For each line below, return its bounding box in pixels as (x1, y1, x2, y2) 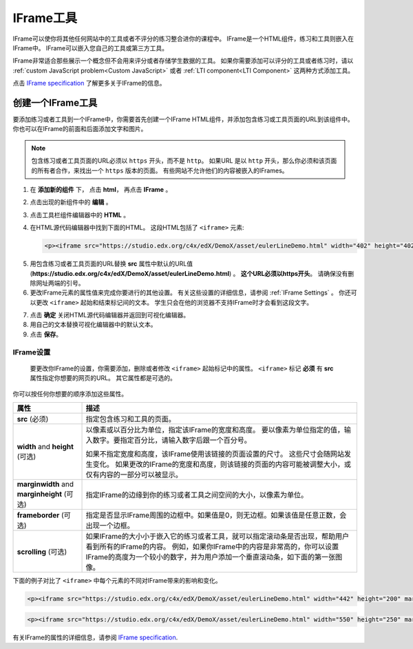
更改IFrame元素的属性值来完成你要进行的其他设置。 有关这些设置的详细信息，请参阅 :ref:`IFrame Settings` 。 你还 (30, 288, 351, 297)
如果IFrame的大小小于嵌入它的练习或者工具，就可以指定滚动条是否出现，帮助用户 (85, 531, 350, 541)
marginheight (17, 489, 62, 499)
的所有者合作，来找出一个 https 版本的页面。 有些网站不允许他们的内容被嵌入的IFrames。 (31, 166, 288, 174)
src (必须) (17, 414, 49, 423)
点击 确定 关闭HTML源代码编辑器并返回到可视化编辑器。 (30, 311, 189, 319)
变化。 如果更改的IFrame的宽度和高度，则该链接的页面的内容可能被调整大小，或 (92, 459, 351, 469)
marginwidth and (17, 479, 74, 489)
